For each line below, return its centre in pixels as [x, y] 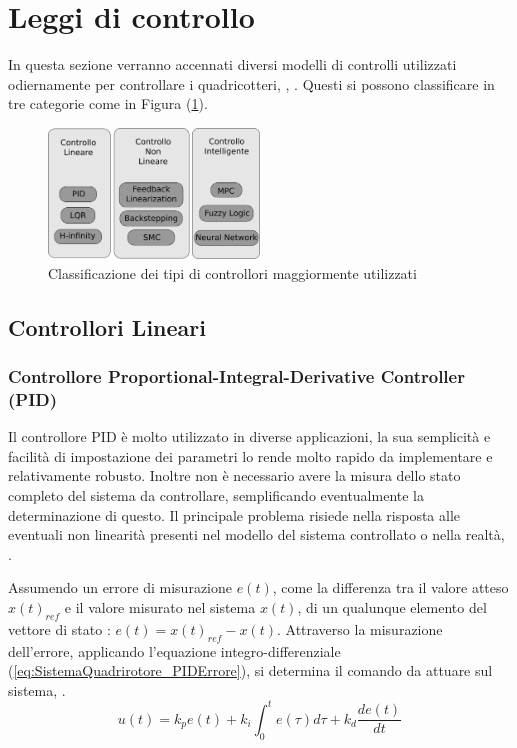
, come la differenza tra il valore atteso [390, 587]
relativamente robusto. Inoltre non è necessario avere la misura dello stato [234, 475]
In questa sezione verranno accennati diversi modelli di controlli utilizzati [232, 64]
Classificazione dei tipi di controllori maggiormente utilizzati [232, 272]
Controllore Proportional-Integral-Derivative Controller [236, 376]
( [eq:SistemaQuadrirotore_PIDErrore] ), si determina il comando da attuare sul [250, 670]
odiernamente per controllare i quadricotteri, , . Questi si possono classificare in [251, 83]
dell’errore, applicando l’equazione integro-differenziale [174, 650]
